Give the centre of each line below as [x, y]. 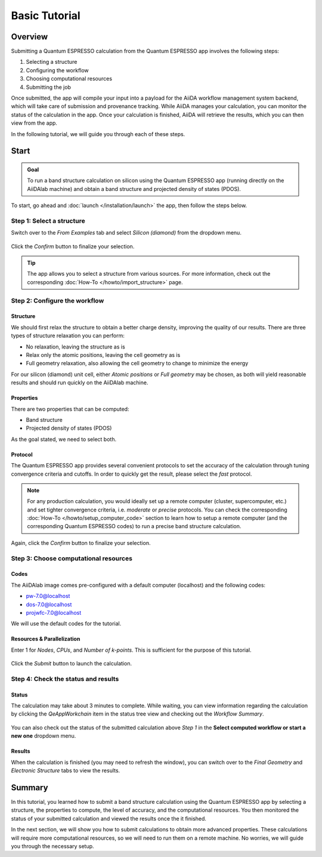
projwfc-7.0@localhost [54, 612]
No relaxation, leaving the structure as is [75, 347]
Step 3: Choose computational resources [72, 558]
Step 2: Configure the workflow [58, 300]
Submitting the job [49, 87]
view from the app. [34, 123]
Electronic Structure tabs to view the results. [66, 770]
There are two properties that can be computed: [70, 409]
